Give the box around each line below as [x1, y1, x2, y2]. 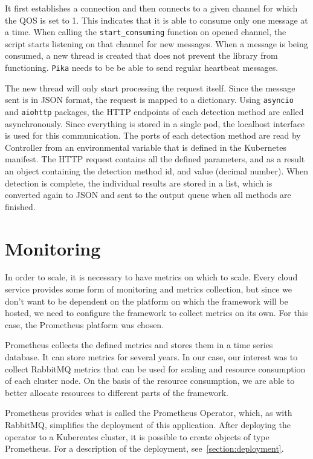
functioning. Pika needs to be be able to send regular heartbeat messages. [5, 61, 279, 74]
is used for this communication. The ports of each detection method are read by [5, 129, 301, 142]
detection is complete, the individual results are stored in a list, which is [5, 176, 273, 189]
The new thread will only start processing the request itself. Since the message [5, 81, 295, 94]
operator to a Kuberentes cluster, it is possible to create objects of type [5, 430, 269, 443]
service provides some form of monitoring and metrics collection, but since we [5, 283, 292, 296]
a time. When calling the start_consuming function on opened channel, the [5, 25, 286, 38]
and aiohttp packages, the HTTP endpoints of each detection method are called [5, 105, 304, 117]
